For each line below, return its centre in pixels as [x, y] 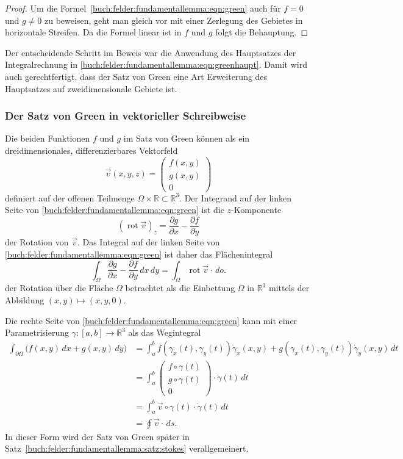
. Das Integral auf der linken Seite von [148, 241]
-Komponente [256, 210]
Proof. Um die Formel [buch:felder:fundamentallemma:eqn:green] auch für [143, 8]
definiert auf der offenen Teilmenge [70, 197]
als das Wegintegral [165, 332]
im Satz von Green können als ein [187, 138]
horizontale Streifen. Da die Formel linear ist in [93, 32]
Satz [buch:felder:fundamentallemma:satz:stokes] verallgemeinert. [127, 448]
